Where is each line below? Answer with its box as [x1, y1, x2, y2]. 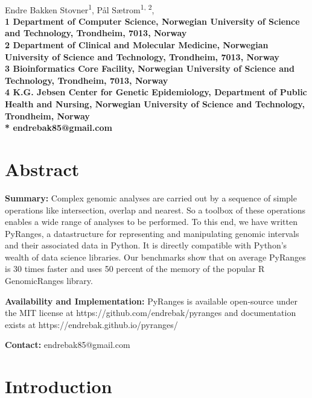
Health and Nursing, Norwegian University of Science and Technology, [5, 98, 305, 110]
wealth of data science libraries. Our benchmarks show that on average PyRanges [5, 250, 306, 263]
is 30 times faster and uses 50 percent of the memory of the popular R [5, 262, 265, 275]
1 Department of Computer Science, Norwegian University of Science [5, 14, 300, 27]
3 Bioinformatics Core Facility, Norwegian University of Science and [5, 62, 294, 75]
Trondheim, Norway [5, 109, 90, 122]
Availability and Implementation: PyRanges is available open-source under [5, 294, 298, 307]
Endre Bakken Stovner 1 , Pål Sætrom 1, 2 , [5, 1, 154, 16]
